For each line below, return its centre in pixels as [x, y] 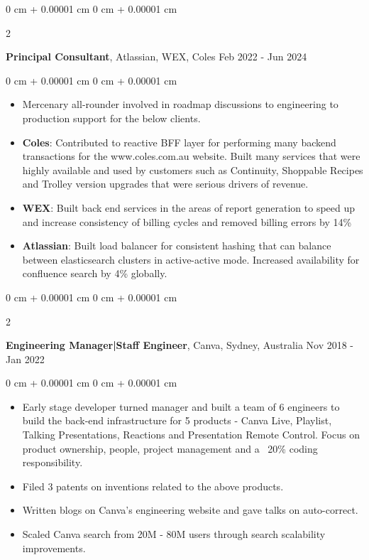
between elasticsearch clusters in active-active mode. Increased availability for [191, 259]
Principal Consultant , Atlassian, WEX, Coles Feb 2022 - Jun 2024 [156, 56]
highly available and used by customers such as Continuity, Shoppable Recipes [193, 169]
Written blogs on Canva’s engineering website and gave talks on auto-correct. [190, 510]
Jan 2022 [25, 359]
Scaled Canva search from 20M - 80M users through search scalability [174, 534]
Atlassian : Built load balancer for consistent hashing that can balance [177, 246]
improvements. [54, 548]
